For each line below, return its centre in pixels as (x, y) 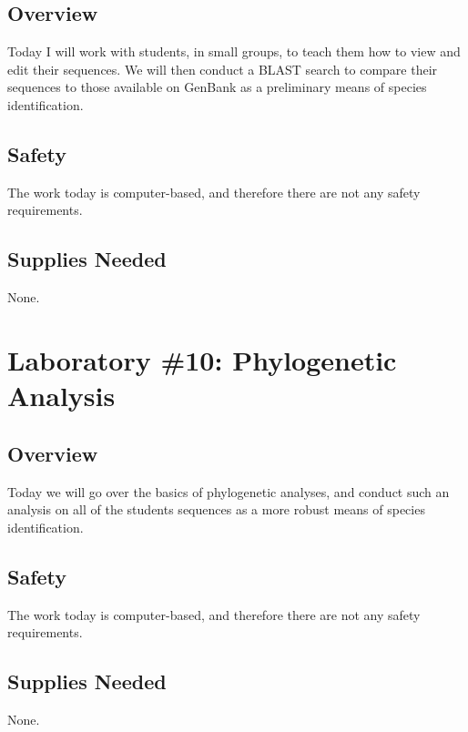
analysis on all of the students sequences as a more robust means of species (216, 509)
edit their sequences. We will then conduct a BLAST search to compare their (223, 69)
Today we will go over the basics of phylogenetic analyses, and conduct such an (229, 491)
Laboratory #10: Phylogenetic (202, 359)
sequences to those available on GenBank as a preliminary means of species (217, 87)
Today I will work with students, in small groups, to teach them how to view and (234, 51)
